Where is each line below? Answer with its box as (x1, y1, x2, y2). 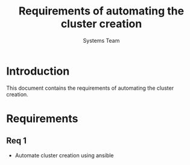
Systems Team (83, 37, 120, 44)
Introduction (6, 64, 70, 78)
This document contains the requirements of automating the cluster (6, 84, 174, 92)
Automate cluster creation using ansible (14, 152, 114, 159)
